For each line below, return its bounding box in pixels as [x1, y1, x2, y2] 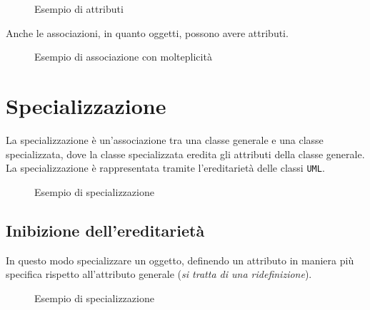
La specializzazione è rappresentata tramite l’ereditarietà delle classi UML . [6, 160, 325, 175]
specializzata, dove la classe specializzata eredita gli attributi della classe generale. [6, 146, 365, 161]
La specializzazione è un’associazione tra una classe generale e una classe [6, 132, 324, 147]
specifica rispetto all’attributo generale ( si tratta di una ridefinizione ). [6, 267, 312, 281]
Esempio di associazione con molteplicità [34, 49, 212, 64]
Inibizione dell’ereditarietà [6, 219, 205, 241]
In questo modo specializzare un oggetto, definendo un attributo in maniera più [6, 252, 354, 267]
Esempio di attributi [34, 1, 124, 16]
